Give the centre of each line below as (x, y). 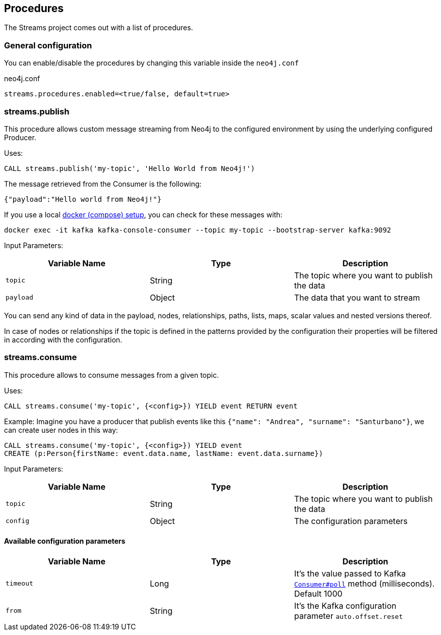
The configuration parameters (351, 521)
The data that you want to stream (357, 297)
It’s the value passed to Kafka (350, 573)
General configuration (48, 45)
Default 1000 (318, 593)
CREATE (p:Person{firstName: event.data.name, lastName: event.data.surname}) (164, 453)
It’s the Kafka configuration (345, 605)
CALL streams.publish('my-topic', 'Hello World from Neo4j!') (130, 168)
